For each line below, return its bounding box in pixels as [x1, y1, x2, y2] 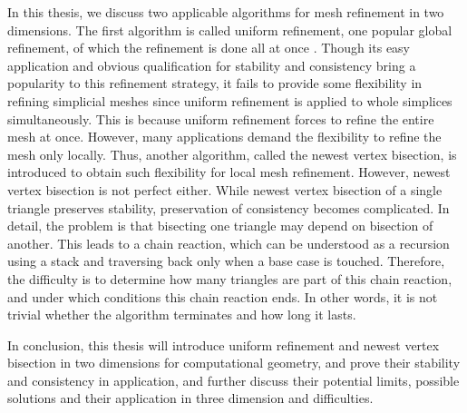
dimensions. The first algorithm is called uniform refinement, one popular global [7, 20, 452, 39]
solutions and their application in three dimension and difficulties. [7, 388, 374, 408]
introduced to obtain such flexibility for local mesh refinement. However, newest [7, 162, 451, 182]
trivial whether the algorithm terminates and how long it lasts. [7, 305, 356, 324]
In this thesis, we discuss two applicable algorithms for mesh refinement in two [7, 3, 444, 21]
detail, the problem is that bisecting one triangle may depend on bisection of [7, 216, 433, 235]
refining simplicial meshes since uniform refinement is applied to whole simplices [7, 91, 452, 110]
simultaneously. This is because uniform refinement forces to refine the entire [7, 109, 434, 128]
